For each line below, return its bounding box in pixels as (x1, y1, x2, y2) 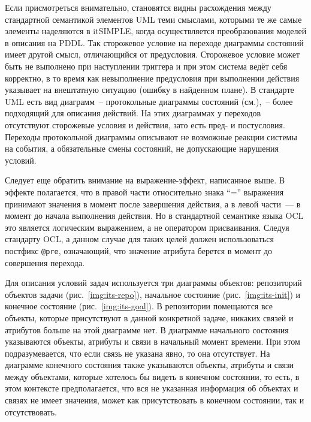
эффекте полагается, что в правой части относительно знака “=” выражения (5, 185, 284, 198)
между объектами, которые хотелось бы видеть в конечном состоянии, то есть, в (5, 370, 300, 382)
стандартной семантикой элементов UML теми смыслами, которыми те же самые (5, 13, 302, 25)
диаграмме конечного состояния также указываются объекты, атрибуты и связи (5, 358, 294, 371)
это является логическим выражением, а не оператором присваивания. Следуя (5, 221, 289, 233)
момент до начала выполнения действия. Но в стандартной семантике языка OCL (5, 209, 304, 222)
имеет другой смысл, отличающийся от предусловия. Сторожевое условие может (5, 48, 300, 61)
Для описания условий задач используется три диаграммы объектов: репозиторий (5, 276, 302, 289)
